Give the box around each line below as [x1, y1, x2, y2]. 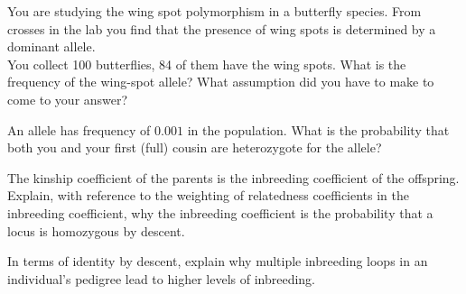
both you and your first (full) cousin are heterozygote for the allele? [7, 138, 382, 157]
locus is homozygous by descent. [7, 221, 185, 240]
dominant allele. [7, 37, 96, 56]
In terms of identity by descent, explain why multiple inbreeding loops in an [7, 252, 428, 271]
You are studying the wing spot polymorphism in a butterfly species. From [7, 2, 422, 20]
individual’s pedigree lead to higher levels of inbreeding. [7, 269, 315, 288]
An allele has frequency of [7, 120, 151, 139]
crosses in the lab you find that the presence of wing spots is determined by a [7, 19, 436, 38]
